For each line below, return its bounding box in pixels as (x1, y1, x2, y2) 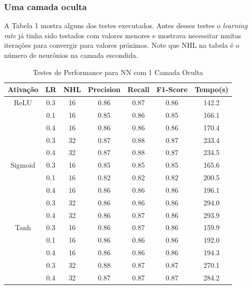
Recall (128, 84, 150, 95)
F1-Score (156, 84, 188, 95)
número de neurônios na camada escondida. (4, 50, 138, 60)
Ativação (8, 84, 38, 95)
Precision (88, 84, 121, 95)
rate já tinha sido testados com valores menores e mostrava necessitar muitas (4, 30, 241, 40)
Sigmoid (10, 160, 35, 170)
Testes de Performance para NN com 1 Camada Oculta (33, 66, 203, 77)
